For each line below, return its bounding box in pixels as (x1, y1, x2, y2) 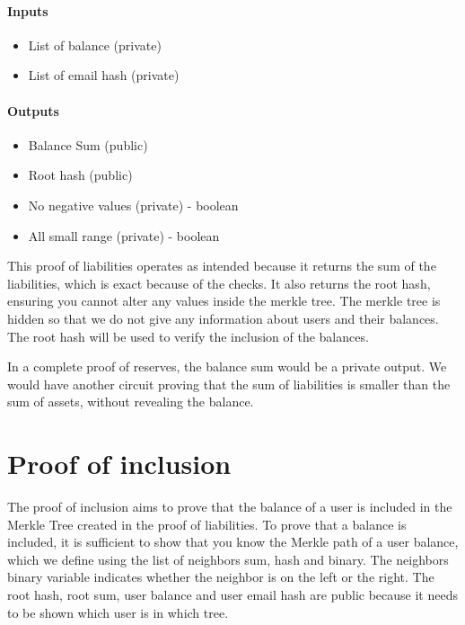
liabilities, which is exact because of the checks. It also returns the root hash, (7, 273, 431, 292)
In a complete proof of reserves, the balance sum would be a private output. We (7, 357, 447, 376)
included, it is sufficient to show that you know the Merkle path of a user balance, (7, 532, 459, 551)
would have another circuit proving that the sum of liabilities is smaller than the (7, 374, 451, 393)
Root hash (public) (28, 165, 133, 184)
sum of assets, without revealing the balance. (7, 392, 254, 411)
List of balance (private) (28, 35, 162, 54)
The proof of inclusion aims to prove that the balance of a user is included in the (7, 497, 452, 516)
